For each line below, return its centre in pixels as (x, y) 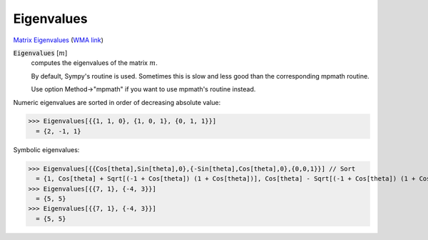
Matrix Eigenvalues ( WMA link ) (58, 40)
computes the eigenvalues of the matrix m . (95, 63)
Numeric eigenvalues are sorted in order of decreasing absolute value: (117, 102)
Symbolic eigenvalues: (46, 149)
